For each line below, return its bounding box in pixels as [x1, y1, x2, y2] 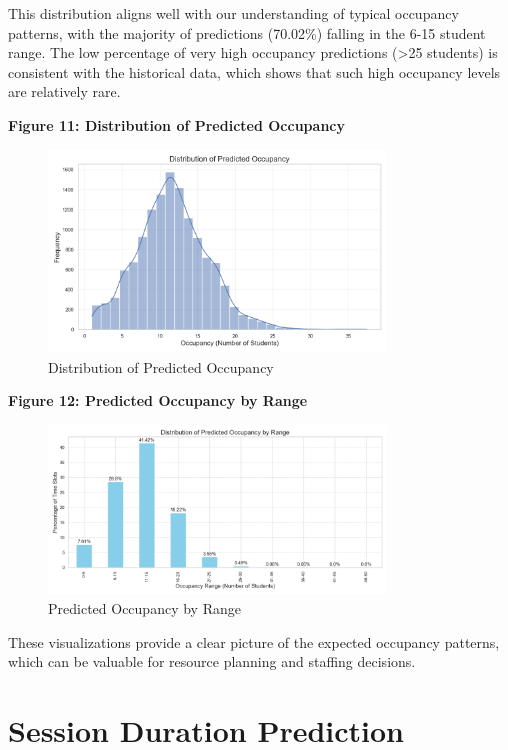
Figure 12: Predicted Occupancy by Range [8, 390, 308, 411]
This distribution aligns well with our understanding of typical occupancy [8, 3, 459, 23]
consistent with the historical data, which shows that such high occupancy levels [8, 61, 501, 82]
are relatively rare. [8, 81, 121, 102]
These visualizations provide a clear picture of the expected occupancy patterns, [8, 631, 500, 652]
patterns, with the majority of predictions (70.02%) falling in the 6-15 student [8, 22, 486, 43]
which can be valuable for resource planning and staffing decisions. [8, 651, 416, 672]
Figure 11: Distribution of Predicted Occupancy [8, 114, 345, 135]
